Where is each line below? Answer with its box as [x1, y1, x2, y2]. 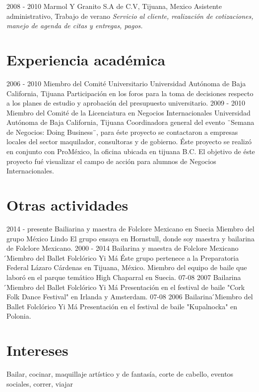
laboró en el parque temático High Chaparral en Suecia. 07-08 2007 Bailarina [6, 272, 241, 282]
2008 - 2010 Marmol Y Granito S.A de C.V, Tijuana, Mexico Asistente [6, 1, 222, 11]
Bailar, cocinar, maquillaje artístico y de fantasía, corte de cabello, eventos [6, 369, 234, 379]
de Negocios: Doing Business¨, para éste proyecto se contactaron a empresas [6, 126, 238, 137]
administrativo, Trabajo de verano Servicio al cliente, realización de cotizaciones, [6, 10, 254, 21]
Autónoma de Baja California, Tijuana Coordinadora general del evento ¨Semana [6, 117, 255, 127]
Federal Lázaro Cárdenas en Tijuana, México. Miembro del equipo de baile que [6, 262, 247, 273]
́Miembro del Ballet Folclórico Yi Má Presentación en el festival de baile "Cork [6, 281, 245, 292]
